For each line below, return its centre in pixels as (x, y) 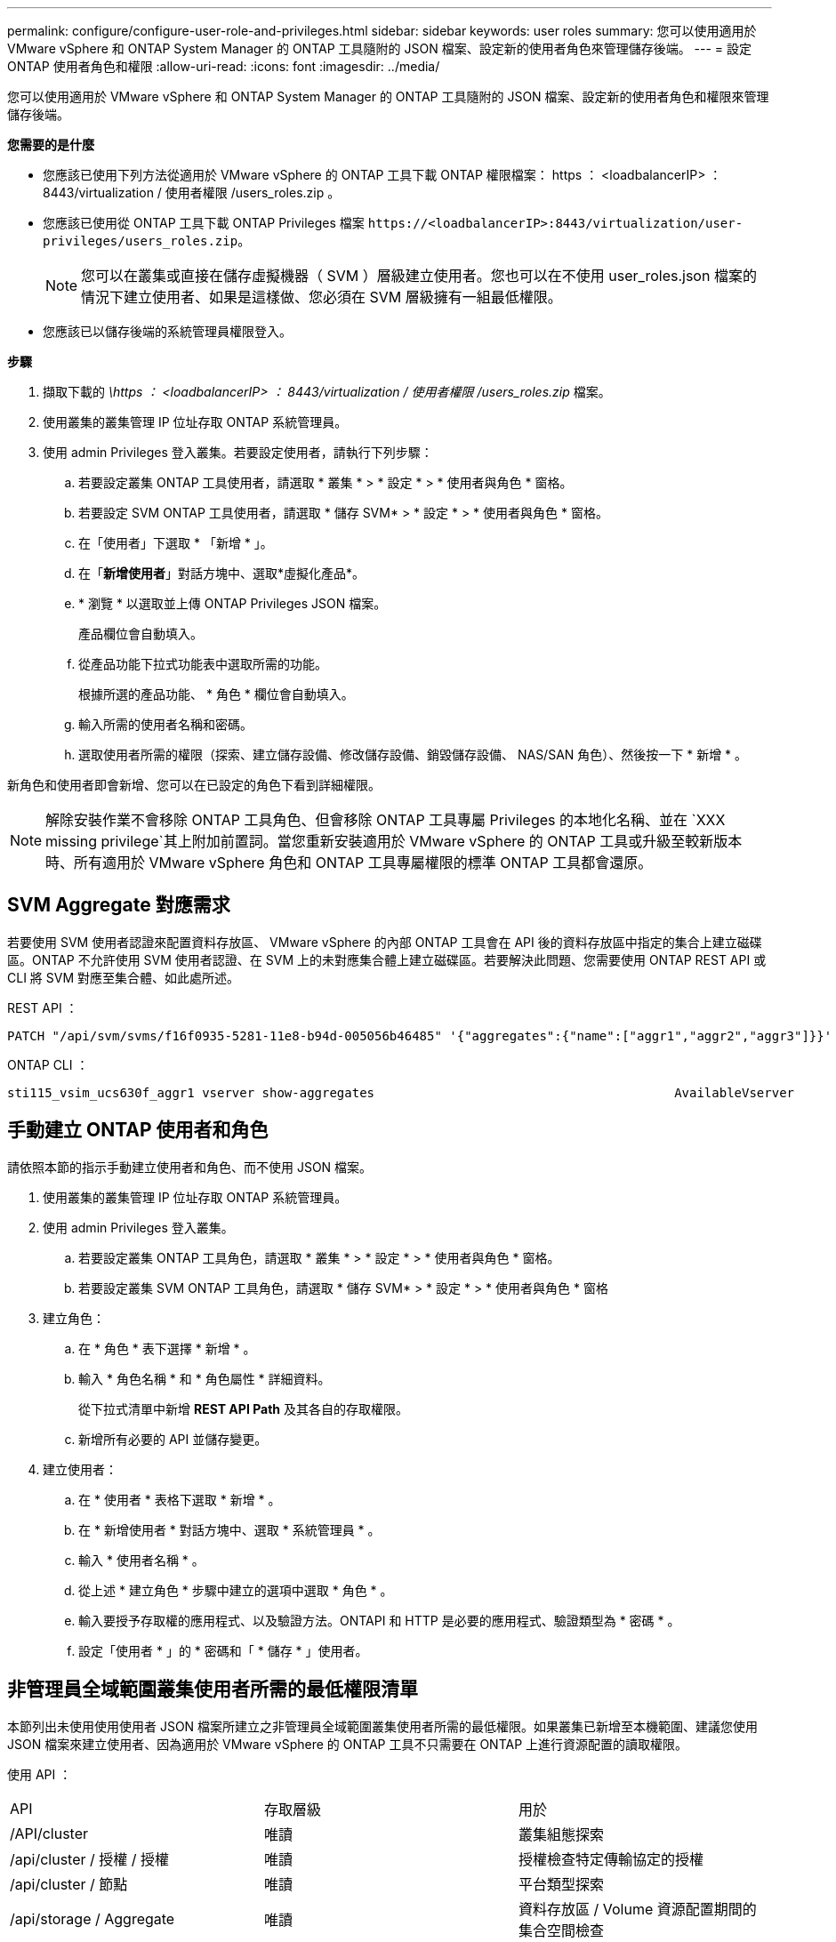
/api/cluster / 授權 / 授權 (90, 1859)
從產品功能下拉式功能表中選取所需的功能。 (203, 664)
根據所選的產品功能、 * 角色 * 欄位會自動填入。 (216, 694)
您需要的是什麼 (51, 144)
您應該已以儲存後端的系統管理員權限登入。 (167, 331)
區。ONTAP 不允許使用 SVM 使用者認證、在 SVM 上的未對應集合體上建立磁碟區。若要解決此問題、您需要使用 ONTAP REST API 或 (387, 959)
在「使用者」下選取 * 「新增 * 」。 (176, 543)
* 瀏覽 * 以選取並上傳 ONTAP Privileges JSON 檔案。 (233, 603)
